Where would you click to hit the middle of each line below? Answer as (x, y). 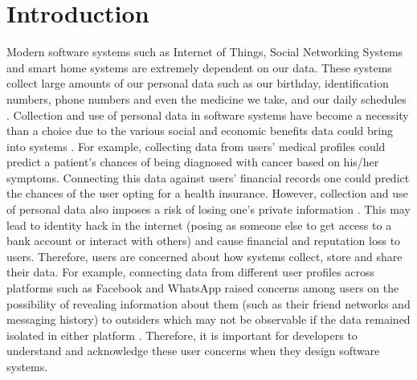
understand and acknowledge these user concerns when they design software (193, 351)
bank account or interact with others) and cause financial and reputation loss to (204, 241)
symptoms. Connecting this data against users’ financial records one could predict (208, 177)
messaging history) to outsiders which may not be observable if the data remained (208, 319)
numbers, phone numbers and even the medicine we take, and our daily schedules (206, 98)
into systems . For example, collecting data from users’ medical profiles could (196, 146)
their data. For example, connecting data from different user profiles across (191, 272)
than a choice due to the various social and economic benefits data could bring (200, 131)
